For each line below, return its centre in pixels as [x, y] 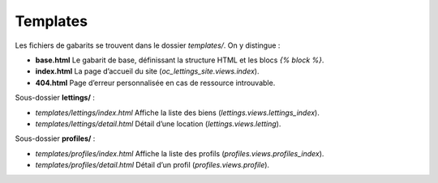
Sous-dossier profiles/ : [55, 138]
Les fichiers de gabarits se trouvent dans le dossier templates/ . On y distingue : [148, 45]
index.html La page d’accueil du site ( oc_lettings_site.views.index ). [147, 71]
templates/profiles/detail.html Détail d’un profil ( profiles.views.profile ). [152, 165]
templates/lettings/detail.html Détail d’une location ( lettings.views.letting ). [158, 123]
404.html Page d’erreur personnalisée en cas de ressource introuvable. [155, 83]
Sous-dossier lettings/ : [55, 98]
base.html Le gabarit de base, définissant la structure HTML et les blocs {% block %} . [180, 60]
